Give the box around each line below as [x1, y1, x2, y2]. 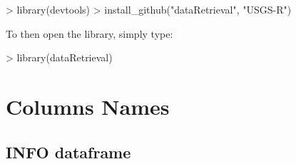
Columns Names [6, 91, 170, 121]
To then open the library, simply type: [6, 26, 173, 41]
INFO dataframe [6, 140, 131, 163]
